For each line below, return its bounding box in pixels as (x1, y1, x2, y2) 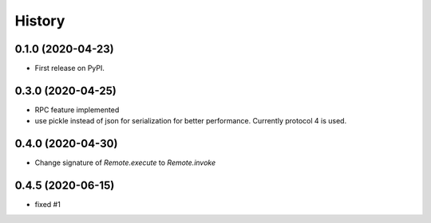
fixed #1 (34, 200, 61, 209)
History (14, 12, 65, 29)
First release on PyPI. (34, 64, 105, 73)
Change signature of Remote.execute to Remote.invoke (34, 158, 216, 167)
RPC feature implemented (34, 104, 120, 115)
